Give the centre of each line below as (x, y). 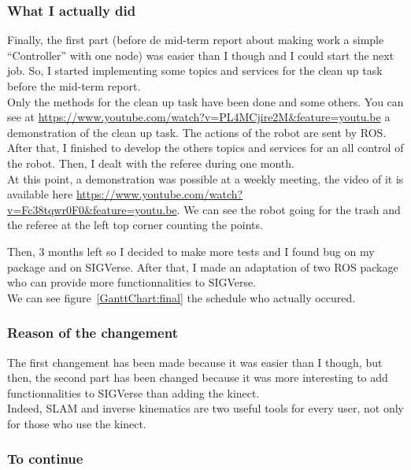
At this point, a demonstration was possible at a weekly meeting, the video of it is (205, 178)
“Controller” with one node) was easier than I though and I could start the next (201, 55)
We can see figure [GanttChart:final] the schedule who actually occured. (181, 297)
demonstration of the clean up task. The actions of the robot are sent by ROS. (197, 132)
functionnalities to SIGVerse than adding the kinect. (133, 392)
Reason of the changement (93, 333)
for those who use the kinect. (77, 423)
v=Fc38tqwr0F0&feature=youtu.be (92, 209)
